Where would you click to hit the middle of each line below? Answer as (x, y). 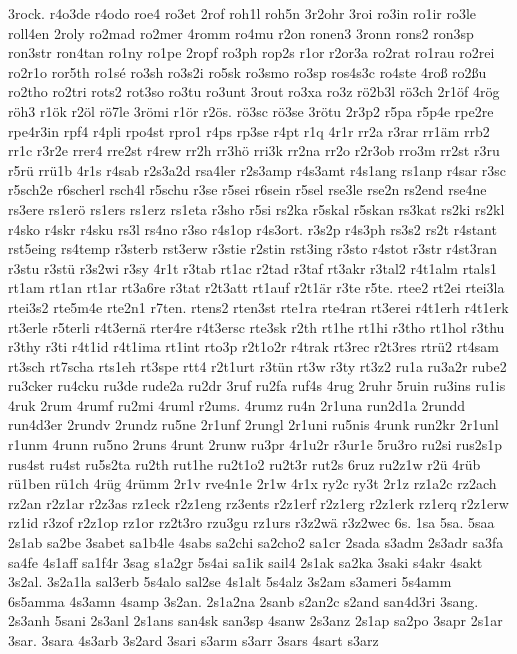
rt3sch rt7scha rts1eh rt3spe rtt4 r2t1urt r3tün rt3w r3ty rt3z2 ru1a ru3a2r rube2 (257, 365)
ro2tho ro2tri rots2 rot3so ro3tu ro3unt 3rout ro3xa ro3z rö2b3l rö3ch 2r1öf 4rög (254, 91)
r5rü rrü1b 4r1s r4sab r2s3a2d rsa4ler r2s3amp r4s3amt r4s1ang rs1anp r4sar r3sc (257, 169)
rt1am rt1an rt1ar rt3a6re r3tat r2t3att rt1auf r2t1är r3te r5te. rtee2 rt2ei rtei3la (256, 287)
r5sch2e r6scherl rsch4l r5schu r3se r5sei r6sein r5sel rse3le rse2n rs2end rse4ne (247, 189)
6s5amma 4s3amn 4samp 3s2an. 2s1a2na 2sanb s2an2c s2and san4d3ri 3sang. (243, 600)
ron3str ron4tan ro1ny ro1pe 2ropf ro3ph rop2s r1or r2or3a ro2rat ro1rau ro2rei (251, 52)
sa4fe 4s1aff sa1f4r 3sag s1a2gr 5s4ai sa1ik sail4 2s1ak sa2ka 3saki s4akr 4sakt (245, 561)
